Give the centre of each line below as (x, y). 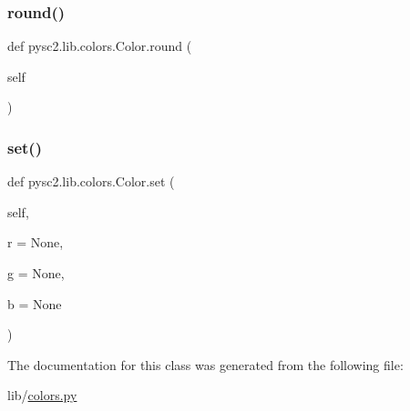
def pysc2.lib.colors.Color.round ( (100, 46)
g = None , (36, 273)
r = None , (36, 242)
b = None (35, 303)
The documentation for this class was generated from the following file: (205, 364)
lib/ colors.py (42, 395)
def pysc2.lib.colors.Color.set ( (91, 181)
